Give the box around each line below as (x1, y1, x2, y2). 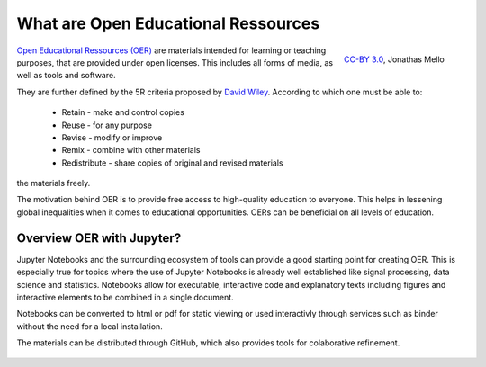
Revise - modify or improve (61, 131, 163, 143)
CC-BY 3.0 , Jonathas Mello (343, 54, 445, 65)
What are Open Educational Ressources (16, 13, 320, 33)
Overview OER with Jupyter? (16, 230, 182, 246)
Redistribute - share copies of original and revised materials (61, 157, 283, 168)
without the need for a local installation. (16, 320, 164, 332)
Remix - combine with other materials (61, 145, 202, 156)
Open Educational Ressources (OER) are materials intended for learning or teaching (16, 45, 327, 56)
